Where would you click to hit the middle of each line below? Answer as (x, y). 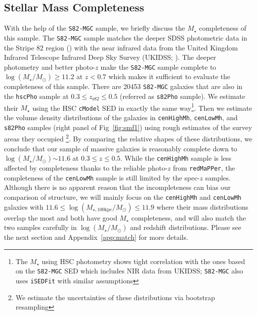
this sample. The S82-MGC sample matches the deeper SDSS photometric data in (126, 37)
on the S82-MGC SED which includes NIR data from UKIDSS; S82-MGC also (129, 271)
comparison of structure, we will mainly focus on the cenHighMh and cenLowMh (123, 197)
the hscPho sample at (36, 96)
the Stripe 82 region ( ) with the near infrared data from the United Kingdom (121, 47)
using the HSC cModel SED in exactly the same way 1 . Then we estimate (142, 107)
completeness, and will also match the (189, 217)
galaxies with (24, 206)
